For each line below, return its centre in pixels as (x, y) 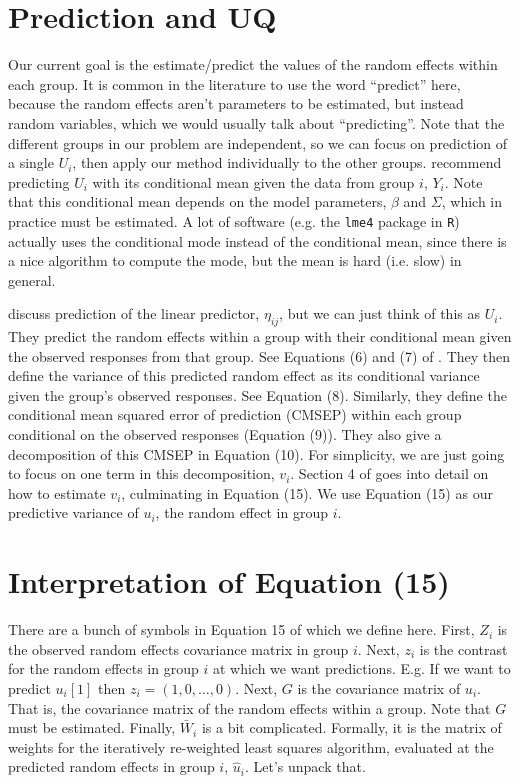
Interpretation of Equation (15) (229, 581)
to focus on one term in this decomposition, (141, 473)
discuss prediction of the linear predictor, (134, 313)
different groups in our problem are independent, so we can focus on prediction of (258, 142)
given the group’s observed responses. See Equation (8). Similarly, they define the (257, 394)
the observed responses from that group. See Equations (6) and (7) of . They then (259, 355)
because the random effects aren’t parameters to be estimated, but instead (236, 103)
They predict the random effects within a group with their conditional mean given (260, 336)
